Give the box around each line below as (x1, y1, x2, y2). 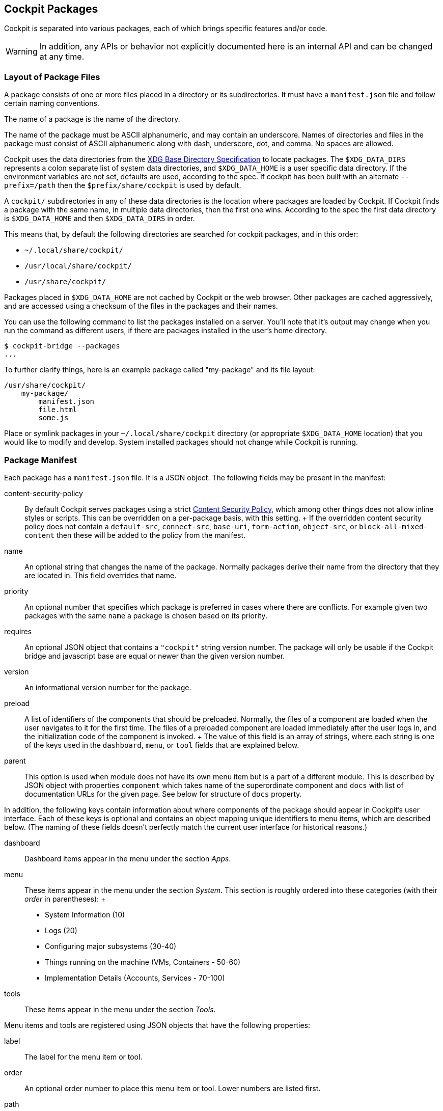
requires (4, 627, 32, 636)
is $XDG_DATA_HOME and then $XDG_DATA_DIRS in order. (4, 214, 195, 223)
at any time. (39, 51, 85, 62)
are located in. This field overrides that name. (24, 571, 177, 580)
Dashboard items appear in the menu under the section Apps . (24, 854, 231, 863)
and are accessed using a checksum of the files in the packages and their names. (4, 302, 278, 311)
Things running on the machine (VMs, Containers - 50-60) (45, 957, 241, 966)
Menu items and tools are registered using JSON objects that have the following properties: (4, 1020, 311, 1029)
